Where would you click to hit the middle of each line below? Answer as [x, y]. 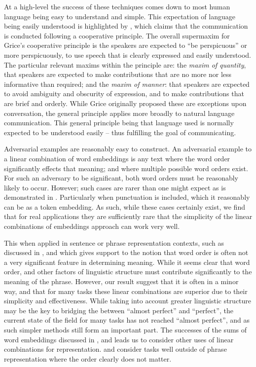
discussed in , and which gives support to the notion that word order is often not [126, 252]
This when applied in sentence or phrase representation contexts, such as [114, 242]
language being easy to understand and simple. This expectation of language [120, 16]
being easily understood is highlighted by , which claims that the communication [126, 26]
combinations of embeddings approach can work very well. [92, 226]
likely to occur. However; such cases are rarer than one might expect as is [115, 187]
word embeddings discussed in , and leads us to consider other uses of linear [119, 339]
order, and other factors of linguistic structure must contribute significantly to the [128, 272]
